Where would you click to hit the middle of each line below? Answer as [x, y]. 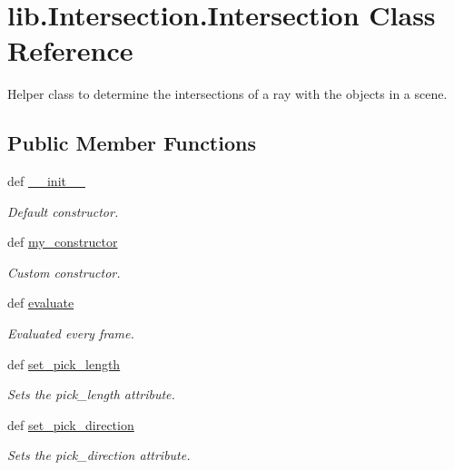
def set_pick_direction [71, 424]
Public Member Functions [132, 143]
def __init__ [46, 181]
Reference [70, 50]
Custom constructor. [64, 272]
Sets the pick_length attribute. [91, 394]
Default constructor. [63, 211]
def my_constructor [63, 242]
